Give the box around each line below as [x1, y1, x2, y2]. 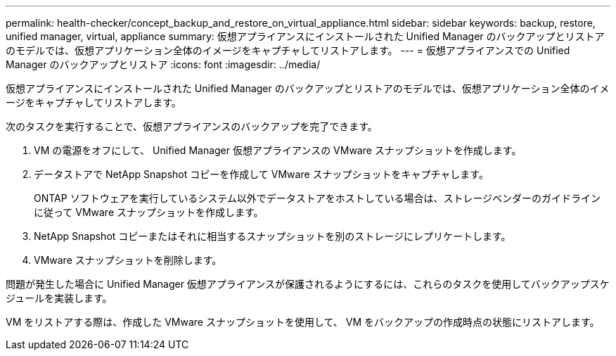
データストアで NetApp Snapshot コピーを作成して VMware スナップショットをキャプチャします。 [34, 168, 489, 180]
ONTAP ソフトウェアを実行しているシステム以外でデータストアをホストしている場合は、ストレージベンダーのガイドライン [34, 192, 601, 204]
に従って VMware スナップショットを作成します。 [34, 206, 264, 218]
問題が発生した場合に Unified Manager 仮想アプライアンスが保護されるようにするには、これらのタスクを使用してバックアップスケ [6, 278, 610, 290]
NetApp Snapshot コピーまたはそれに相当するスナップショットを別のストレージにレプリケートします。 [34, 230, 511, 242]
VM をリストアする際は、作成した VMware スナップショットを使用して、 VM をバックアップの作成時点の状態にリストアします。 [6, 316, 600, 328]
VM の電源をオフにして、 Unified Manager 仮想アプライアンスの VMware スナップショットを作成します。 [34, 144, 522, 156]
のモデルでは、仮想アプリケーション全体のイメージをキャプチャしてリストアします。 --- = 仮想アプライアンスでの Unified [6, 44, 570, 56]
